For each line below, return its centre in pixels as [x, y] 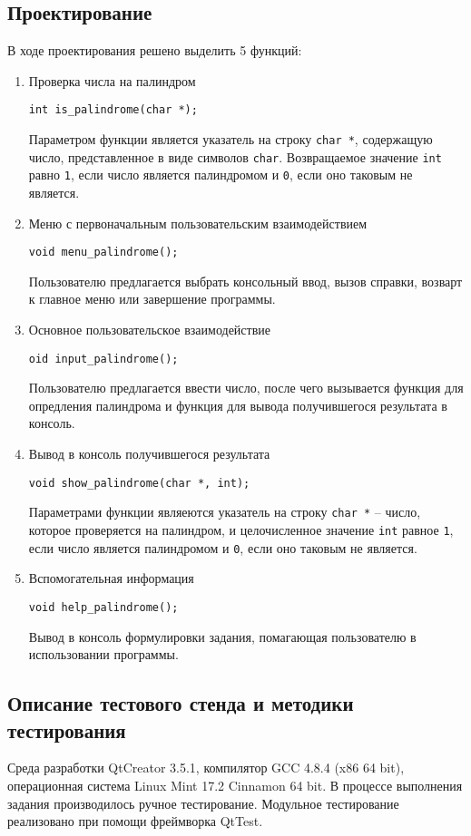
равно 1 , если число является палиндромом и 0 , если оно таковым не [221, 175]
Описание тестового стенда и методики [181, 703]
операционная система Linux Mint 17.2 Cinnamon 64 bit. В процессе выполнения [235, 785]
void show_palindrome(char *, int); [139, 483]
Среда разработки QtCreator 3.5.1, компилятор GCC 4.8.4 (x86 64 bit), [206, 768]
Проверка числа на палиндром [112, 80]
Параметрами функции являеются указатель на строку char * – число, [225, 512]
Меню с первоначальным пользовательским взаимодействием [198, 223]
